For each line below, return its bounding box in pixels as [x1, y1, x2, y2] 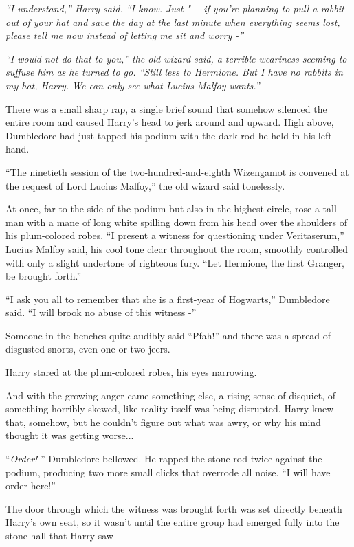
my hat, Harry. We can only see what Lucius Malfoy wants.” [5, 78, 260, 92]
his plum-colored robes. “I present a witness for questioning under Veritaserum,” [5, 228, 344, 243]
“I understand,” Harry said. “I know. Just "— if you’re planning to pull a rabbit [5, 1, 344, 15]
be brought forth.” [5, 269, 82, 283]
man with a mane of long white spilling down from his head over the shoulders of [5, 214, 348, 229]
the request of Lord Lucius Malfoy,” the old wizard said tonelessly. [5, 178, 285, 192]
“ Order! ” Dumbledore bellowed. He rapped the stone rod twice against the [5, 451, 322, 466]
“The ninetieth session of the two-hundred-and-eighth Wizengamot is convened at [5, 164, 349, 179]
